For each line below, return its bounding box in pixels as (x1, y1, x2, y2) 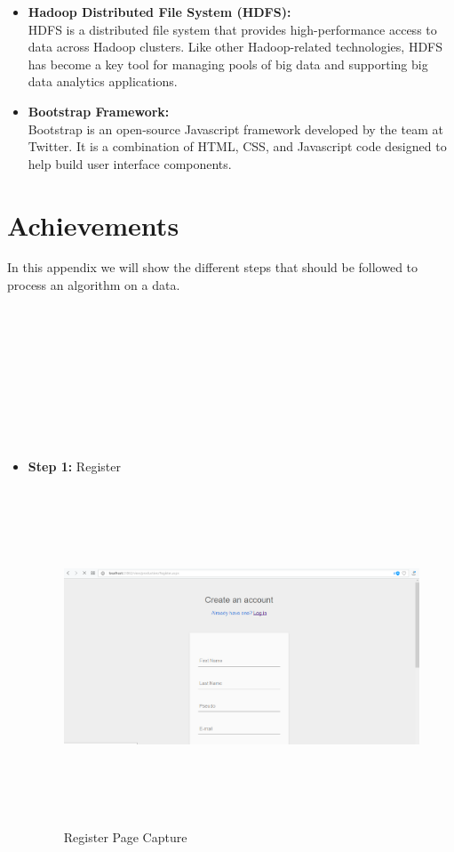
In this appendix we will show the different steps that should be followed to (7, 258, 418, 277)
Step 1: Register (28, 457, 121, 476)
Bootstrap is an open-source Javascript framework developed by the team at (28, 119, 443, 138)
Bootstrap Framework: (28, 101, 170, 120)
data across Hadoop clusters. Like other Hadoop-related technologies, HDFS (28, 37, 443, 56)
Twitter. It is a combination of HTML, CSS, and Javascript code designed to (28, 137, 447, 156)
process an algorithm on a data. (7, 276, 180, 294)
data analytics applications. (28, 72, 178, 91)
